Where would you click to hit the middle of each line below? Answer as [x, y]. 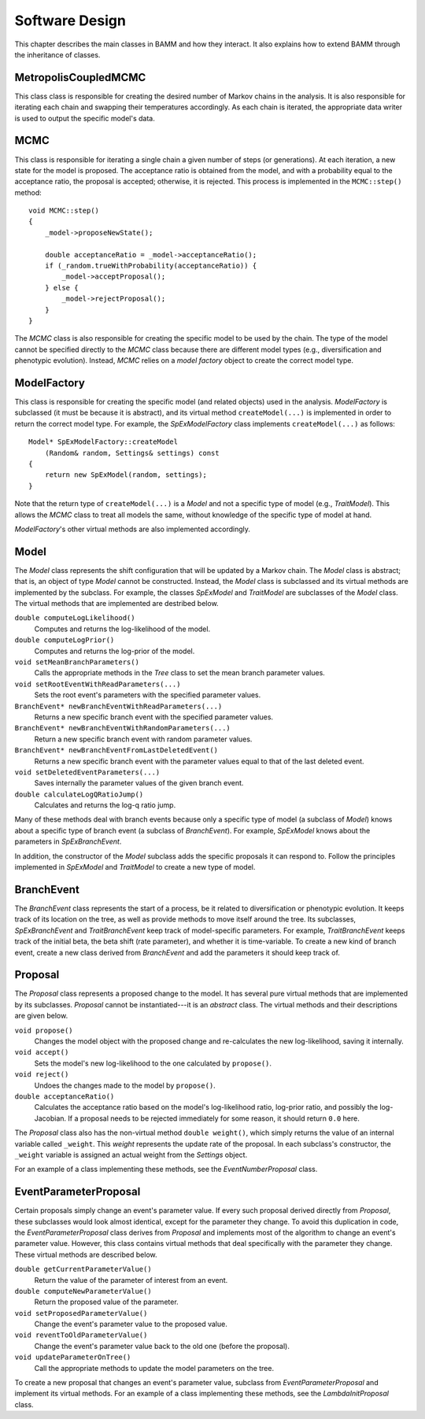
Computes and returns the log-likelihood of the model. [122, 629]
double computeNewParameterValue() [83, 1291]
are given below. [41, 1016]
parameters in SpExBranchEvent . [68, 841]
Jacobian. [50, 1118]
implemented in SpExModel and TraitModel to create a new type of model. [135, 867]
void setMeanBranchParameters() [77, 662]
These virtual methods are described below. [86, 1255]
